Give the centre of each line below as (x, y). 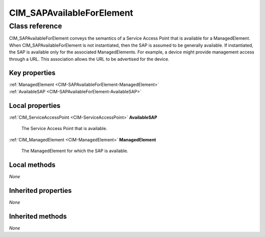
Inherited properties (40, 191)
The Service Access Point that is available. (64, 129)
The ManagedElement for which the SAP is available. (75, 151)
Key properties (32, 73)
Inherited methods (38, 216)
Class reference (36, 26)
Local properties (35, 105)
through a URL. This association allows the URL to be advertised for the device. (89, 59)
